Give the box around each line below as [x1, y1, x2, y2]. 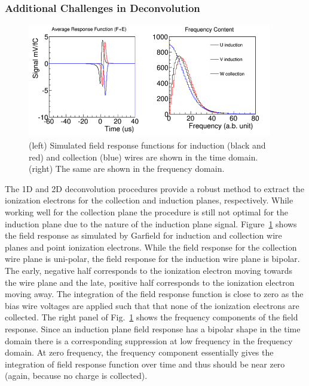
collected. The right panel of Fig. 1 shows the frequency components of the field [5, 311, 298, 323]
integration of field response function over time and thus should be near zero [5, 357, 285, 370]
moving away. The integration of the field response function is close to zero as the [5, 288, 304, 300]
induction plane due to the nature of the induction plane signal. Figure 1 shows [5, 217, 297, 230]
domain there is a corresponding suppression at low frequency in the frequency [5, 334, 293, 347]
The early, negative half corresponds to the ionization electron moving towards [5, 264, 293, 276]
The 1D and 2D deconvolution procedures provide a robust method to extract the [5, 182, 304, 194]
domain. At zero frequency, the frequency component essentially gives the [5, 346, 274, 359]
